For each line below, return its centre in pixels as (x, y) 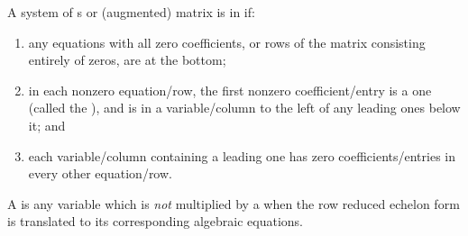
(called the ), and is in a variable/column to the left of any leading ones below (244, 108)
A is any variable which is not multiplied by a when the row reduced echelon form (234, 203)
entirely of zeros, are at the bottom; (127, 60)
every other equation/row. (100, 173)
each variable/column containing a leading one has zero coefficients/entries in (242, 155)
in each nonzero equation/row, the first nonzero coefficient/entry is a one (230, 90)
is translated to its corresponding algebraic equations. (156, 221)
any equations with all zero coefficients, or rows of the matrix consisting (227, 42)
